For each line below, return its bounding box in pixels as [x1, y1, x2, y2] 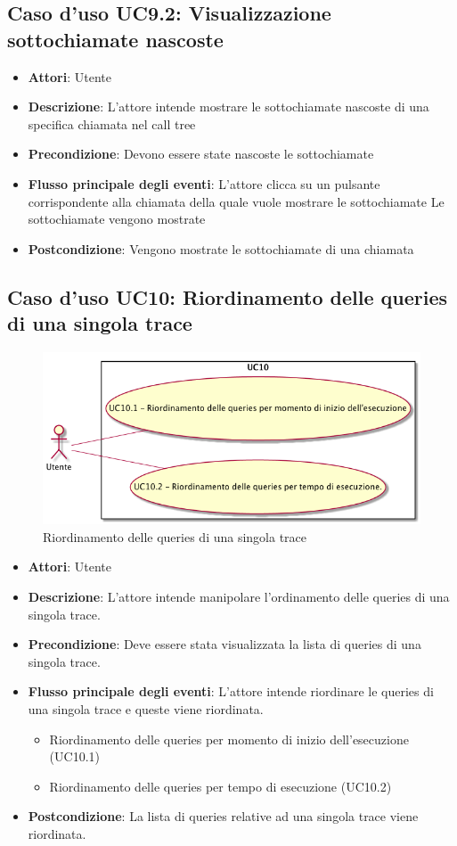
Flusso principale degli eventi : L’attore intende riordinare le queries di [28, 682, 434, 701]
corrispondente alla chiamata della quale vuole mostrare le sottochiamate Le [28, 192, 445, 210]
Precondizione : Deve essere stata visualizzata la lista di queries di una [28, 635, 421, 653]
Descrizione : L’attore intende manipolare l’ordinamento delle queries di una [28, 587, 450, 605]
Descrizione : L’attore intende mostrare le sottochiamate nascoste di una [28, 97, 429, 116]
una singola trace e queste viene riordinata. [28, 699, 264, 718]
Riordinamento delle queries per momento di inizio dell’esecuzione [49, 729, 409, 748]
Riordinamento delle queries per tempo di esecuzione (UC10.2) [49, 776, 392, 795]
